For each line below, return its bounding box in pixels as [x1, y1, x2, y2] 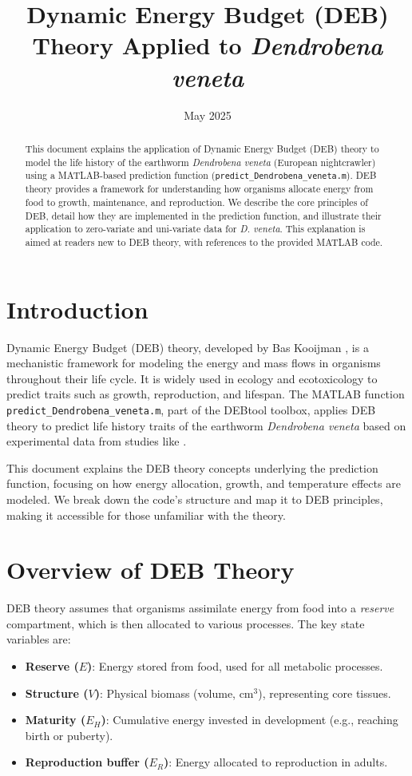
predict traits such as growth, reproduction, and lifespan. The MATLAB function [6, 386, 405, 402]
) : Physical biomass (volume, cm [94, 684, 254, 701]
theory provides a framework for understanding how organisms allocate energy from [25, 182, 374, 196]
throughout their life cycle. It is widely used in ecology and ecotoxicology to [6, 370, 378, 386]
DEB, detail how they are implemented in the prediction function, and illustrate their [25, 208, 382, 222]
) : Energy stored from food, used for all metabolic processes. [87, 658, 383, 675]
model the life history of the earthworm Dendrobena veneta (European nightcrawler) [25, 155, 376, 168]
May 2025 [184, 106, 232, 123]
